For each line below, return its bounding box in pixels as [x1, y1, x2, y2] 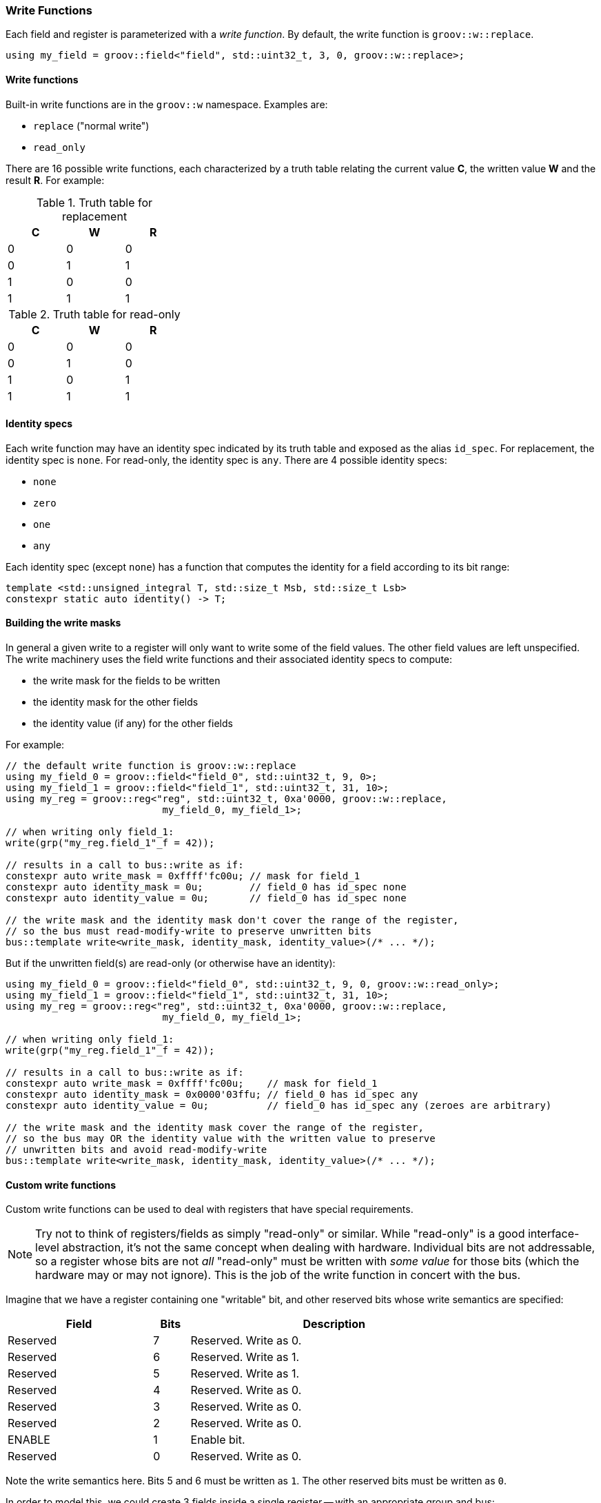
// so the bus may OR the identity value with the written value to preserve [6, 1133, 436, 1145]
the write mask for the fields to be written [33, 675, 221, 687]
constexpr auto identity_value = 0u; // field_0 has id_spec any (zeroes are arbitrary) [6, 1100, 552, 1112]
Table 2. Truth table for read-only [8, 307, 181, 321]
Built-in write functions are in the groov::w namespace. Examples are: [6, 98, 328, 110]
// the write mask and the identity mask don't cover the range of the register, [6, 914, 459, 926]
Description [303, 1317, 365, 1331]
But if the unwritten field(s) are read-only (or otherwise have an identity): [6, 957, 336, 970]
